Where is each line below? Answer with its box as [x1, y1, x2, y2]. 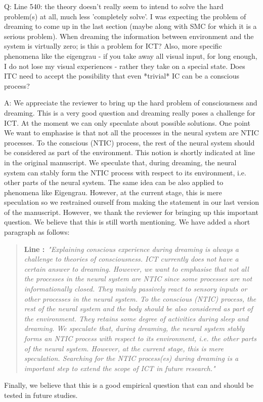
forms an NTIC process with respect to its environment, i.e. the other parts [24, 333, 256, 343]
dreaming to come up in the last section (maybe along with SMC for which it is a [4, 21, 257, 31]
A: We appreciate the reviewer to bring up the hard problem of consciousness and [4, 97, 257, 108]
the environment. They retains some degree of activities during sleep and [24, 313, 249, 323]
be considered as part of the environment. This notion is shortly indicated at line [4, 147, 255, 158]
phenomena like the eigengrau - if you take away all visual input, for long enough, [4, 50, 257, 61]
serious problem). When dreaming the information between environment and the [4, 30, 254, 41]
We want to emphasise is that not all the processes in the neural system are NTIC [4, 127, 259, 138]
